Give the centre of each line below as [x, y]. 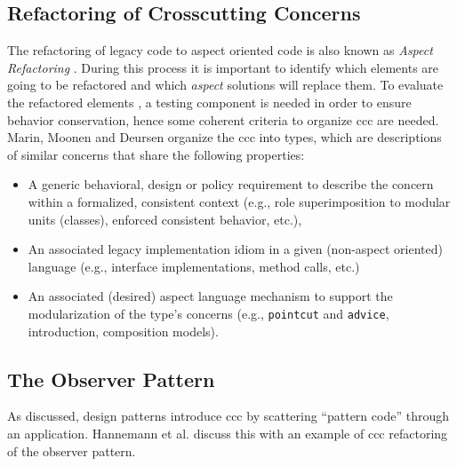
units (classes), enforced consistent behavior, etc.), [165, 219]
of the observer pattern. [72, 450]
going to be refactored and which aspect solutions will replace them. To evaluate [225, 85]
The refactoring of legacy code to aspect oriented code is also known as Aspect [220, 50]
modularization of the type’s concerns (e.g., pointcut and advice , [208, 313]
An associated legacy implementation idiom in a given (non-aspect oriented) [235, 249]
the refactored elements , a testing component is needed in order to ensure [209, 102]
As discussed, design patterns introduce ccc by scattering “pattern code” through [228, 416]
